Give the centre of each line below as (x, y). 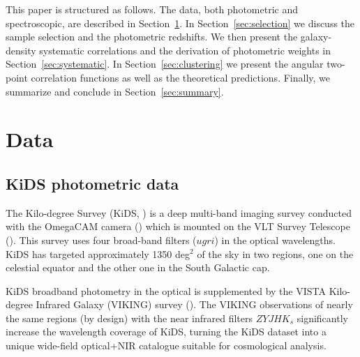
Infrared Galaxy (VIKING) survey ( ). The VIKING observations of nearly (194, 304)
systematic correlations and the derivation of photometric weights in (185, 50)
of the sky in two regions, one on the (275, 253)
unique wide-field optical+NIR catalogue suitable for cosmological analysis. (166, 345)
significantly (322, 318)
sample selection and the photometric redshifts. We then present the (152, 37)
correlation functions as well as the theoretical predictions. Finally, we (181, 77)
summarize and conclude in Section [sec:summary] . (115, 91)
